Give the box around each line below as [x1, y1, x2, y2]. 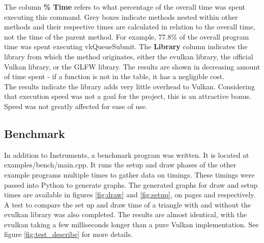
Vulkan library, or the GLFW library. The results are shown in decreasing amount [4, 61, 260, 72]
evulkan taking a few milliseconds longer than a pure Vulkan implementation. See [4, 219, 259, 229]
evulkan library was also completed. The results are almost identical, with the [4, 209, 247, 220]
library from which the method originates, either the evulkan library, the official [4, 51, 253, 61]
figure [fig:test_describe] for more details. [4, 229, 133, 239]
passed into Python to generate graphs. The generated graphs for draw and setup [4, 179, 258, 190]
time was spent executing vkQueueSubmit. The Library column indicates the [4, 41, 248, 52]
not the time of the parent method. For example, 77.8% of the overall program [4, 31, 249, 42]
